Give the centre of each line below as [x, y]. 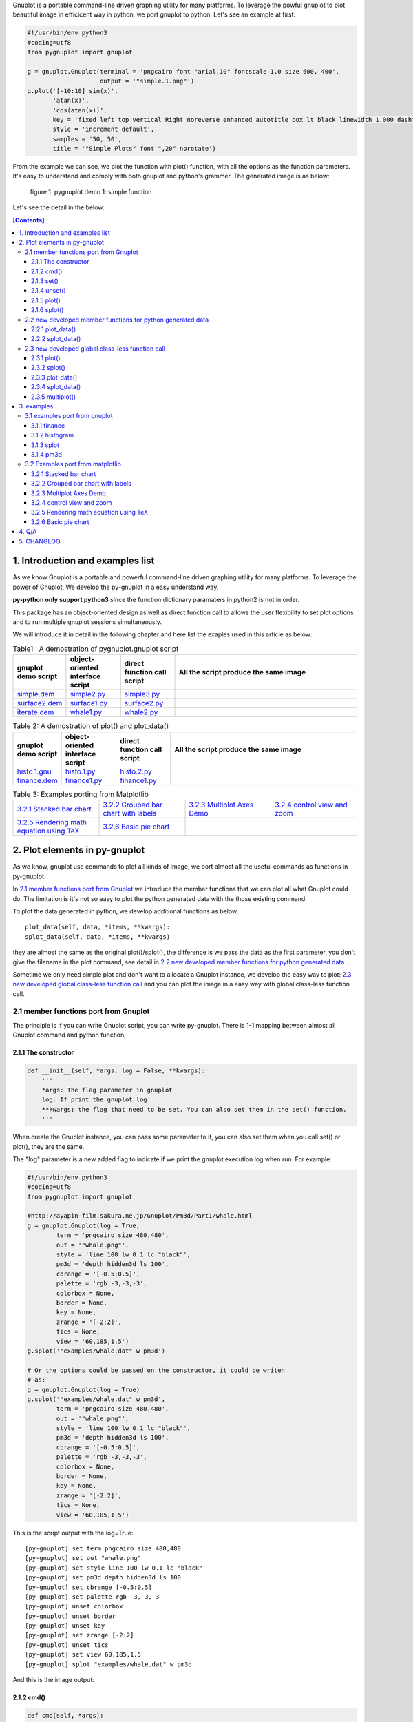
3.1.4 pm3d [46, 454]
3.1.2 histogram [53, 435]
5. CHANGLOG [40, 541]
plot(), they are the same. [49, 1146]
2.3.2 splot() [48, 368]
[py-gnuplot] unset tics [67, 1645]
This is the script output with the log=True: [73, 1533]
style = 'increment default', [104, 129]
